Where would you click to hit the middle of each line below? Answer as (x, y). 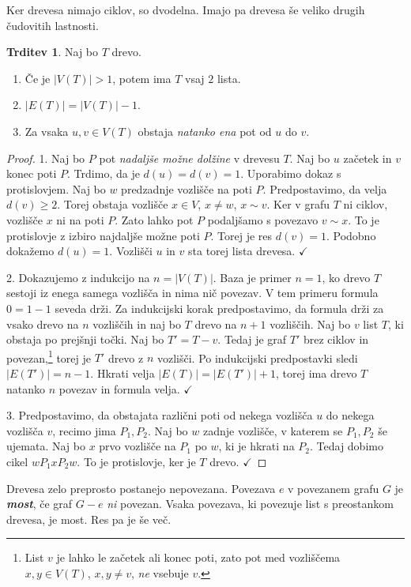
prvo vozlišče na (138, 446)
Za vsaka (47, 131)
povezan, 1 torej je (49, 356)
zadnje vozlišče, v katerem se (273, 430)
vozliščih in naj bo (137, 324)
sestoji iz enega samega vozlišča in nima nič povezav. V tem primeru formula (192, 293)
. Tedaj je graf (252, 339)
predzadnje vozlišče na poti (187, 188)
